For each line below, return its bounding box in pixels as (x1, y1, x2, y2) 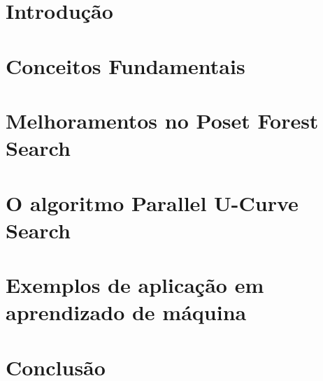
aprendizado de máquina (6, 298, 247, 326)
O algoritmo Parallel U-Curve (6, 188, 299, 217)
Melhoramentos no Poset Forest (6, 106, 319, 134)
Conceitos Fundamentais (6, 51, 245, 80)
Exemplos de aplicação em (6, 271, 264, 299)
